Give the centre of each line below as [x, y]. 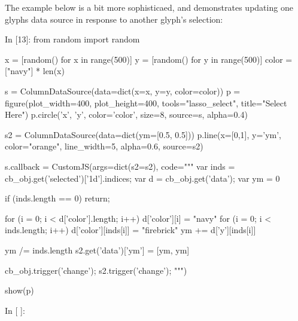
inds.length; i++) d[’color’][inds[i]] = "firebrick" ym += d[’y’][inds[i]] [130, 230]
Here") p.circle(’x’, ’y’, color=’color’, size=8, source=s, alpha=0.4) [126, 114]
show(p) [19, 290]
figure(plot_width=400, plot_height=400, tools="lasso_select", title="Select [146, 103]
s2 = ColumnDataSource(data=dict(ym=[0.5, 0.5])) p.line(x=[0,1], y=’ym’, [143, 134]
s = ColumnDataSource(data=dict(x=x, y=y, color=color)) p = [123, 91]
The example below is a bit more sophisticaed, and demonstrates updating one [149, 7]
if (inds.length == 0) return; [57, 198]
